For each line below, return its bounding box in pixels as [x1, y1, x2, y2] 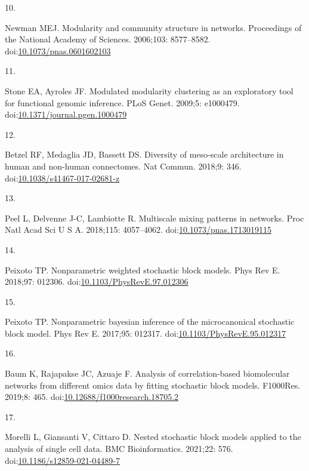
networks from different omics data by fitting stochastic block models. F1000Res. [5, 378, 301, 391]
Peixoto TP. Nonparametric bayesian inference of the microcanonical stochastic [5, 315, 295, 328]
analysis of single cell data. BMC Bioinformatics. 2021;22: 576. [5, 442, 233, 455]
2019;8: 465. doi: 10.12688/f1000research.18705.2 [5, 390, 179, 403]
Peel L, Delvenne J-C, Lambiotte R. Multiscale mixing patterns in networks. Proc [5, 211, 304, 224]
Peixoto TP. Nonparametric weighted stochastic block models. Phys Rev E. [5, 263, 280, 276]
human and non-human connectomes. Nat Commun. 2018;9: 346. [5, 159, 242, 172]
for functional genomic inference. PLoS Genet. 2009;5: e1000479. [5, 96, 240, 109]
